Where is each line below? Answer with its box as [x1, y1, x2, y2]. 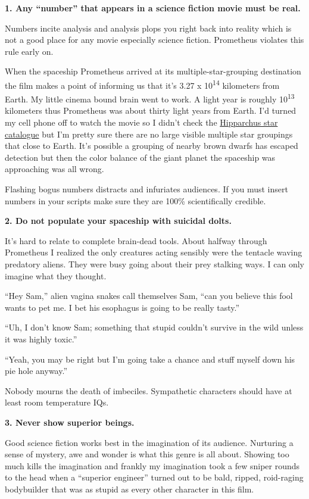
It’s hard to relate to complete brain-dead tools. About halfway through [5, 234, 267, 247]
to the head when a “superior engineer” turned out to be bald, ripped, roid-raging [5, 471, 304, 484]
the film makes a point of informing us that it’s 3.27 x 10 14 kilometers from [5, 77, 280, 91]
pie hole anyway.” [5, 364, 67, 377]
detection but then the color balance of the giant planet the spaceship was [5, 151, 276, 163]
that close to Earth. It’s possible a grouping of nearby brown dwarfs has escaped [5, 139, 298, 152]
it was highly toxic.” [5, 332, 77, 345]
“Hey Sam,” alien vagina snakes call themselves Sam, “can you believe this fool [5, 289, 293, 302]
